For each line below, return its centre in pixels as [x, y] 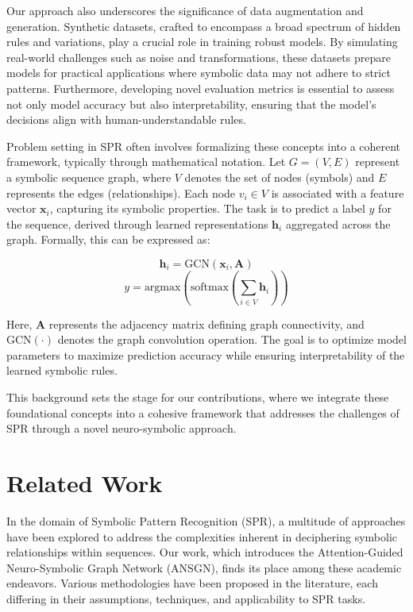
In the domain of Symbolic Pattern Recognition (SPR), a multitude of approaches [206, 520]
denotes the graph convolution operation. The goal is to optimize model [232, 339]
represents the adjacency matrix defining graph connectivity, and [206, 323]
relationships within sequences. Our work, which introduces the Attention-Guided [205, 552]
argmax [162, 288]
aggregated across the [338, 223]
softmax [209, 288]
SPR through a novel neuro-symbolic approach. [122, 428]
